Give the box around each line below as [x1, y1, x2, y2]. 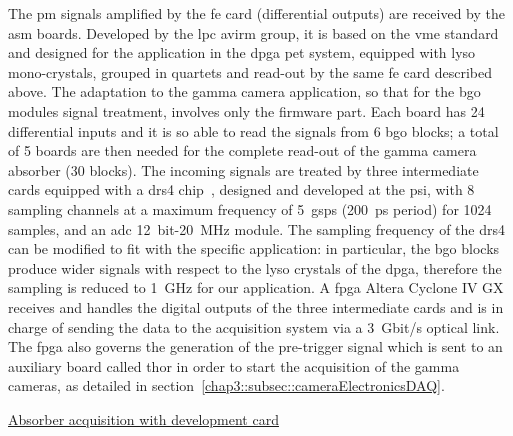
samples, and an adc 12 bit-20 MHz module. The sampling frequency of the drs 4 [8, 218, 506, 239]
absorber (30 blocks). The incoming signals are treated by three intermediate [8, 159, 479, 180]
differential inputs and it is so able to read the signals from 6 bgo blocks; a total [8, 120, 499, 141]
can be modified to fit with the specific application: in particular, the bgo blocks [8, 238, 500, 259]
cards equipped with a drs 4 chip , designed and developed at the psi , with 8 [8, 179, 475, 200]
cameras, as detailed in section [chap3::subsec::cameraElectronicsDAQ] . [8, 375, 445, 396]
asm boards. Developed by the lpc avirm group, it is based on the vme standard [8, 22, 499, 43]
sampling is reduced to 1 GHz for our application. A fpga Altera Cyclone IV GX [8, 277, 504, 298]
